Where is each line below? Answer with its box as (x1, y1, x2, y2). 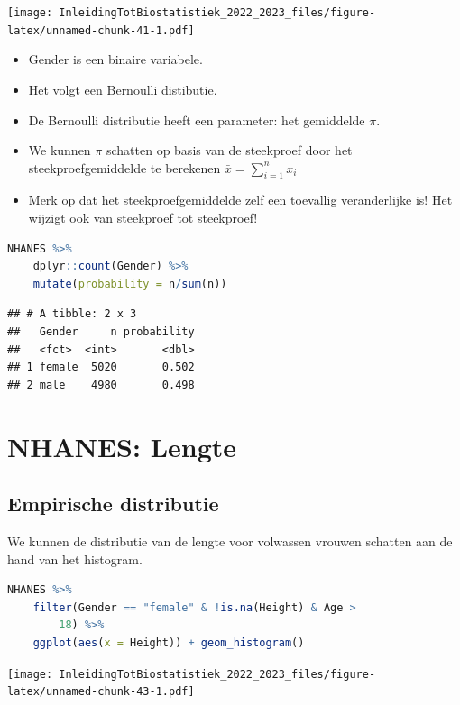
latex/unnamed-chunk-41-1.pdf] (7, 23, 195, 37)
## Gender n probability (7, 325, 195, 339)
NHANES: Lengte (7, 427, 237, 464)
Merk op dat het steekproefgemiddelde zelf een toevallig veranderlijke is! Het (28, 190, 453, 209)
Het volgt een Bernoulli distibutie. (28, 79, 217, 98)
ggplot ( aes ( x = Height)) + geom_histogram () (32, 636, 305, 649)
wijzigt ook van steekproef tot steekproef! (28, 208, 258, 227)
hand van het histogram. (7, 549, 143, 568)
